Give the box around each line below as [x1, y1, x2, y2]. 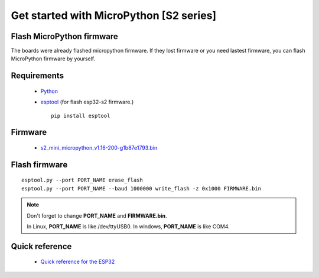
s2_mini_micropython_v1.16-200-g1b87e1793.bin [40, 144, 158, 151]
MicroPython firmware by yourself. [11, 55, 96, 62]
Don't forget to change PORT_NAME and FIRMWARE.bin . [27, 212, 167, 219]
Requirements [11, 71, 64, 81]
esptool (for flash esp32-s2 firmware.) [40, 98, 134, 106]
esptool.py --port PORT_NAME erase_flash [21, 177, 143, 183]
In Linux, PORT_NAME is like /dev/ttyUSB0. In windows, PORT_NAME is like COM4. [27, 223, 230, 230]
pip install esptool [51, 112, 110, 119]
